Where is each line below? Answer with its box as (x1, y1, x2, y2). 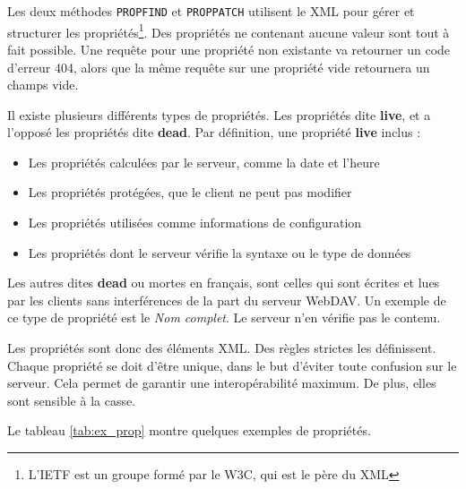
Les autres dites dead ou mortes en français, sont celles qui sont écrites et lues (7, 273, 440, 292)
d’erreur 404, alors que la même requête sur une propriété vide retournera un (7, 57, 430, 76)
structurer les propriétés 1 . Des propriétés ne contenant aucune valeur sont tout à (7, 20, 450, 41)
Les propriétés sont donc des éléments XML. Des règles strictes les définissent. (7, 339, 436, 357)
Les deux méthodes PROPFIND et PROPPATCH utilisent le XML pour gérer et (7, 2, 415, 20)
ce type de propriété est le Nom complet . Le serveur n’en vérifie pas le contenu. (7, 308, 441, 327)
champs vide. (7, 75, 79, 94)
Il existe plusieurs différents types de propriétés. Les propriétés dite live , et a (7, 105, 431, 124)
